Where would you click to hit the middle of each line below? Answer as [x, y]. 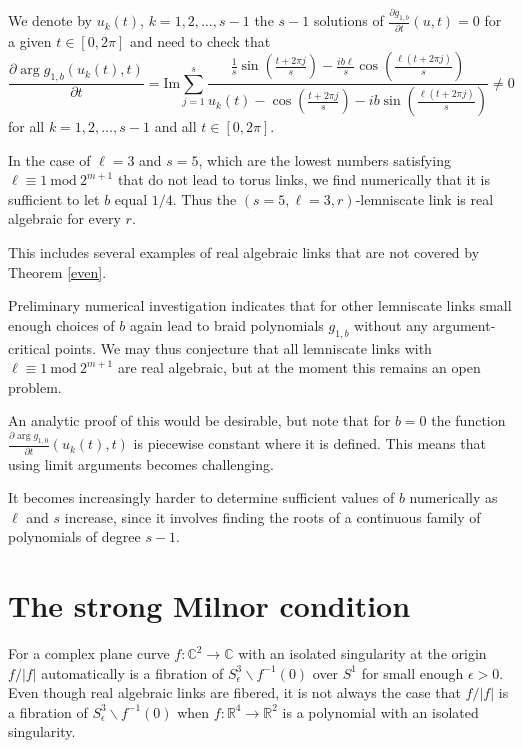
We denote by [50, 20]
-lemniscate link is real [424, 198]
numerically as [453, 497]
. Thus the [204, 198]
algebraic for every [64, 218]
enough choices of [61, 324]
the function [468, 420]
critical [29, 347]
